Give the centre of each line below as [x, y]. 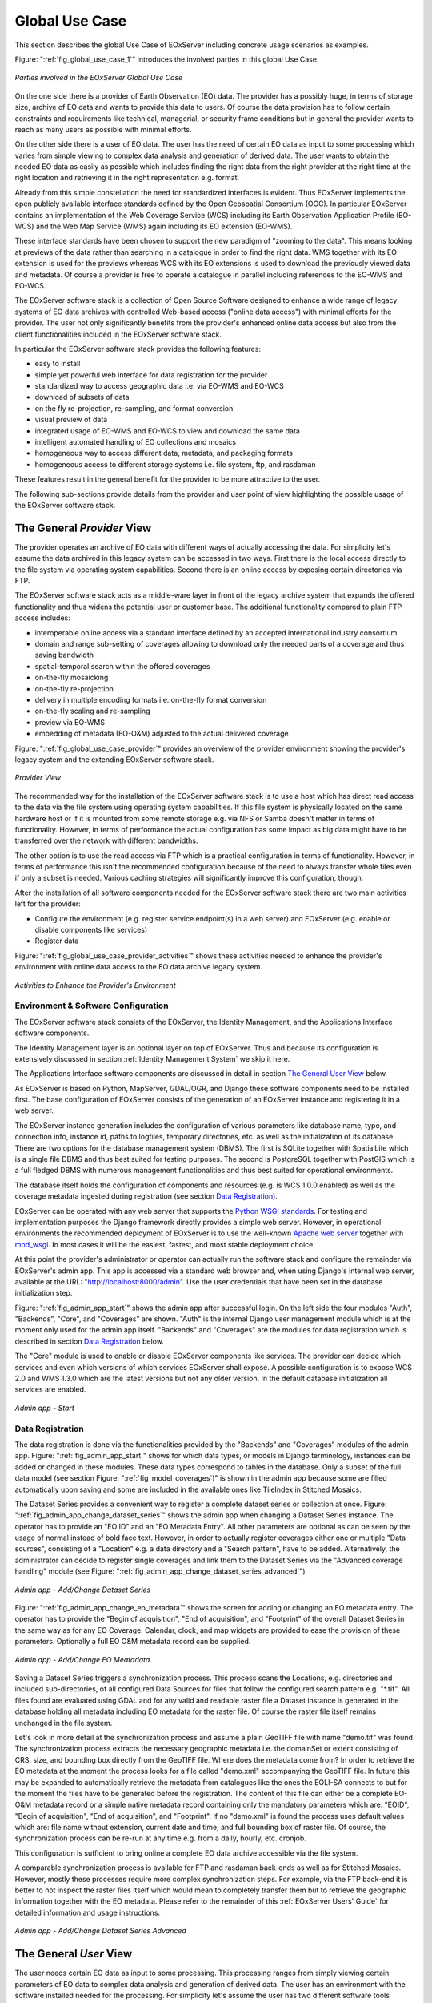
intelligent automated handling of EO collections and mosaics [135, 442]
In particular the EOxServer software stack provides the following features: [138, 349]
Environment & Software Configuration [92, 1006]
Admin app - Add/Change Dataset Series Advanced [101, 1931]
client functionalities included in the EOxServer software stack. [118, 334]
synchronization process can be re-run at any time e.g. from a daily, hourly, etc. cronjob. [161, 1838]
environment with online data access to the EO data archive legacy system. [139, 967]
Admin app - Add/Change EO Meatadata [82, 1659]
